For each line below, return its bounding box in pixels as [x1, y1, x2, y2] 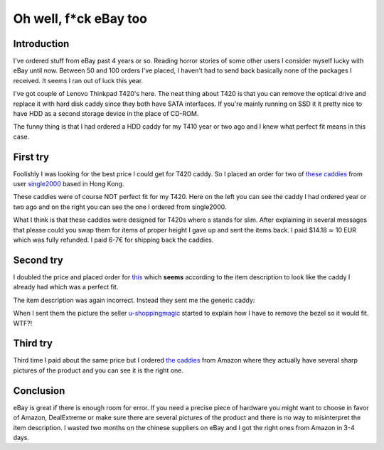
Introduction [13, 38, 70, 50]
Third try [13, 338, 53, 350]
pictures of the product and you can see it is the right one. [13, 366, 184, 375]
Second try [13, 254, 63, 266]
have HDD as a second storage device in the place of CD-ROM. [13, 109, 199, 118]
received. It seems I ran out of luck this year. [13, 76, 144, 85]
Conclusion [13, 385, 65, 397]
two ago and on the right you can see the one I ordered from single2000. [13, 203, 227, 211]
